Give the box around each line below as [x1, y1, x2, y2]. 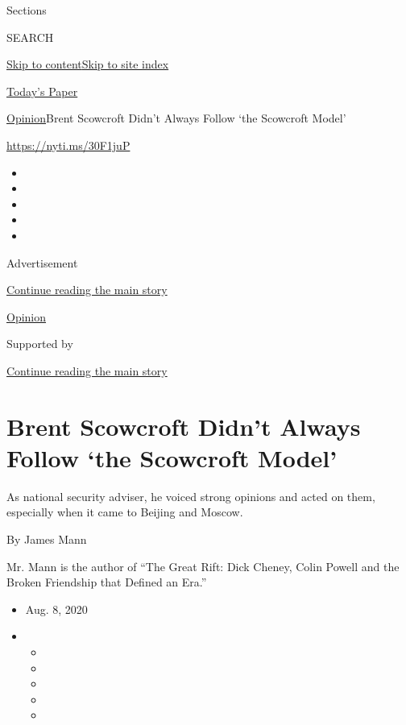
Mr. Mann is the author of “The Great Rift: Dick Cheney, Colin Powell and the [6, 557, 400, 574]
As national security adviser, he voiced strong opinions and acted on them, [6, 487, 375, 504]
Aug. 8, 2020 [25, 600, 88, 617]
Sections [6, 2, 47, 18]
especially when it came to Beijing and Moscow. [6, 503, 243, 520]
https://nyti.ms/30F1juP [6, 136, 130, 153]
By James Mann [6, 531, 87, 547]
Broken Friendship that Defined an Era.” [6, 574, 207, 590]
